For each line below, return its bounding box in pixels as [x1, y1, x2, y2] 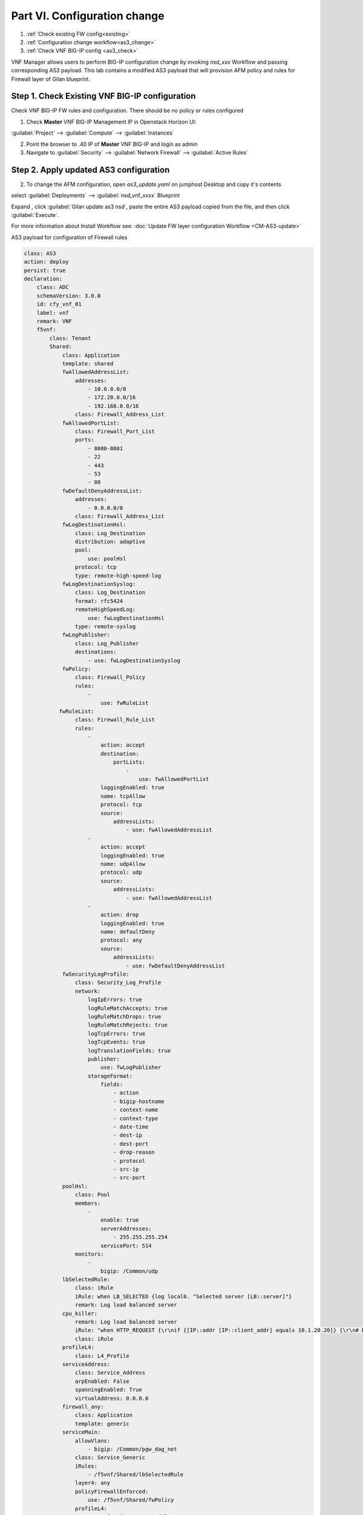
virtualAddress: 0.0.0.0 [74, 1394, 149, 1402]
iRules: [74, 1462, 98, 1470]
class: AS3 [24, 250, 56, 257]
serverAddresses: [100, 1225, 152, 1232]
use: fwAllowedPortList [139, 776, 209, 783]
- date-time [113, 1124, 149, 1130]
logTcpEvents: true [88, 1039, 145, 1045]
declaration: [24, 275, 63, 282]
